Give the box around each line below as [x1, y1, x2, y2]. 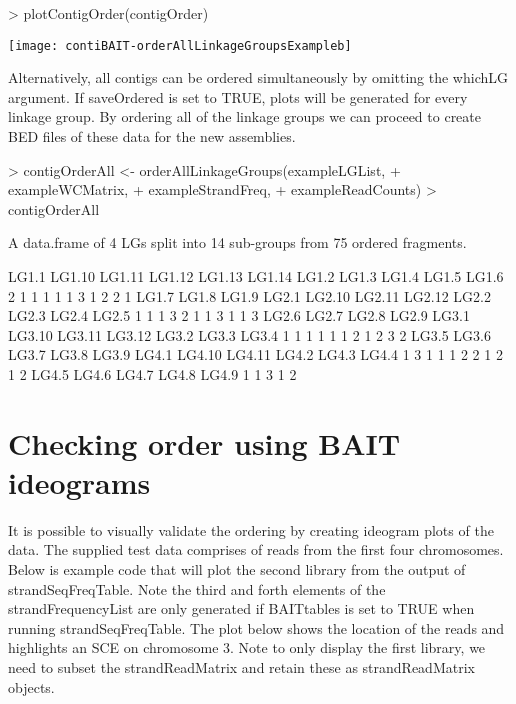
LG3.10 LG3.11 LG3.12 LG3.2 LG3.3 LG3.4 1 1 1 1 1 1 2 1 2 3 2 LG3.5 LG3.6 [8, 324, 491, 345]
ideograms [8, 461, 151, 502]
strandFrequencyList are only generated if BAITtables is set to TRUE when [8, 598, 475, 619]
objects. [8, 676, 55, 697]
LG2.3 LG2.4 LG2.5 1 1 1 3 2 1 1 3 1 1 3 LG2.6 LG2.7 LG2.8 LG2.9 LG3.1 [8, 305, 470, 326]
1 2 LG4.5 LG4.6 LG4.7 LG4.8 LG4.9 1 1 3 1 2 [8, 363, 297, 384]
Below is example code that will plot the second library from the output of [8, 559, 466, 580]
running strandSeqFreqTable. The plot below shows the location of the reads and [8, 617, 505, 638]
